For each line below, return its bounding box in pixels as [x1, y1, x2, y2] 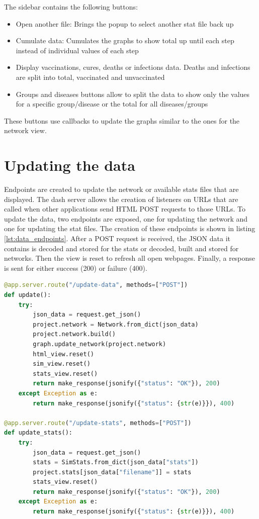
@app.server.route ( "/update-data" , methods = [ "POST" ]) [4, 281, 188, 289]
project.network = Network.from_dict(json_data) [33, 321, 199, 328]
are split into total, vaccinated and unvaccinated [16, 71, 165, 82]
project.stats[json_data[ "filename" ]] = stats [33, 468, 192, 476]
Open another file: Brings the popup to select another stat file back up [16, 18, 234, 29]
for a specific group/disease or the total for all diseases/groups [16, 98, 208, 109]
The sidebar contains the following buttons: [4, 2, 138, 12]
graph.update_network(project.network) [33, 340, 166, 348]
